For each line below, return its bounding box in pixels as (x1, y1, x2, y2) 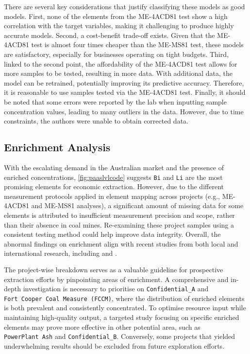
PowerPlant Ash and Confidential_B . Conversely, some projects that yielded (4, 331, 235, 341)
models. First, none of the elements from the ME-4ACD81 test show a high (4, 11, 228, 21)
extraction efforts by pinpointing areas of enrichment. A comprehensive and (4, 274, 229, 284)
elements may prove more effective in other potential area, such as (4, 321, 200, 332)
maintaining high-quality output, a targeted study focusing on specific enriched (4, 312, 239, 322)
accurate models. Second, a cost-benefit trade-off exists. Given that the (4, 30, 215, 40)
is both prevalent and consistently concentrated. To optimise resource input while (4, 302, 246, 313)
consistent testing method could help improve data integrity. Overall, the (4, 229, 221, 239)
